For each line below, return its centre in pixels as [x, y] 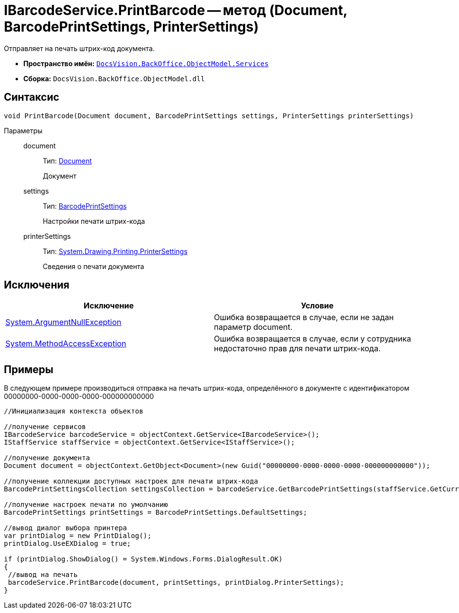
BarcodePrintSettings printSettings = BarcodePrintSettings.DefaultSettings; [156, 513]
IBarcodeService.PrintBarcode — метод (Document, [176, 10]
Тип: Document [67, 161]
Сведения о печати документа [94, 266]
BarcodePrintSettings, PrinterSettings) [132, 27]
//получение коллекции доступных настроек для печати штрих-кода [131, 481]
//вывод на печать [43, 575]
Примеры [29, 369]
